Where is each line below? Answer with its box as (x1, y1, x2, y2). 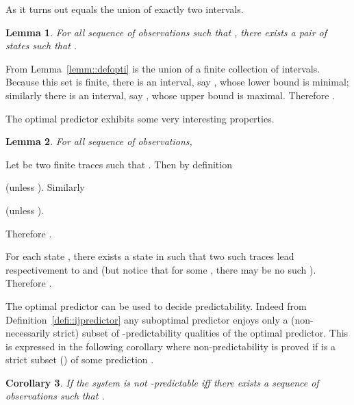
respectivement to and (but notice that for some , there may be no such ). (5, 262, 316, 276)
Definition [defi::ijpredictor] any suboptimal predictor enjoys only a (5, 312, 288, 326)
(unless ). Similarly (5, 180, 85, 194)
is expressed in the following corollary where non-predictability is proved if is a (5, 339, 336, 353)
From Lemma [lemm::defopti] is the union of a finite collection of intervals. (5, 61, 320, 75)
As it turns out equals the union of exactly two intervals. (5, 2, 244, 16)
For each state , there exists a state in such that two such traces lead (5, 249, 294, 263)
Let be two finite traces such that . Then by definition (5, 157, 232, 171)
